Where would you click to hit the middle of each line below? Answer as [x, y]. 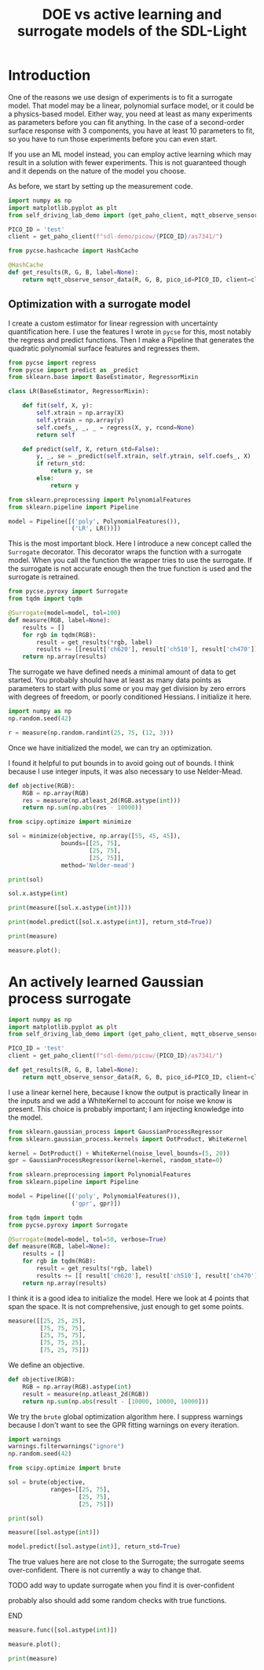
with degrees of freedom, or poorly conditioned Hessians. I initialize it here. [130, 697]
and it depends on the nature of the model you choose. [97, 171]
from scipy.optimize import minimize [70, 822]
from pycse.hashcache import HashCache [73, 251]
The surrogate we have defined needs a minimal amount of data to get [122, 672]
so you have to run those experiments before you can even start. [113, 138]
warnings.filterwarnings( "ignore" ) [66, 1447]
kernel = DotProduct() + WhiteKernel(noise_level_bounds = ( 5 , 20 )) [119, 1153]
